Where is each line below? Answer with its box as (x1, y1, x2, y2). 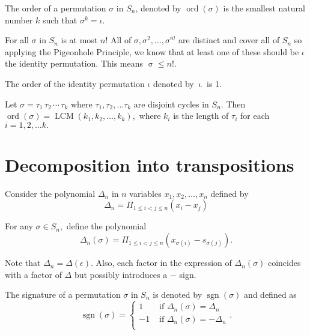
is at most (61, 34, 98, 46)
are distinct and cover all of (178, 34, 280, 46)
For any (5, 220, 33, 232)
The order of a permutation (5, 2, 106, 14)
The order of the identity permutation (5, 77, 145, 89)
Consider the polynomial (5, 187, 96, 199)
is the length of (173, 109, 229, 122)
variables (129, 187, 162, 199)
